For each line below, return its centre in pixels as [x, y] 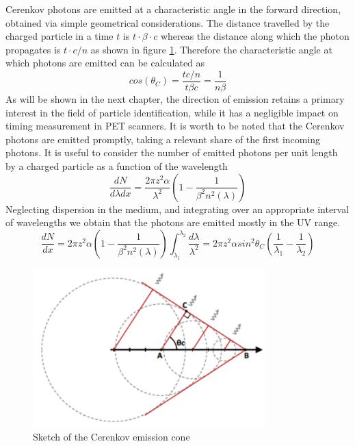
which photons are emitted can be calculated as [105, 63]
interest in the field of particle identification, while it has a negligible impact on [172, 112]
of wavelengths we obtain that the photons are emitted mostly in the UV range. [173, 222]
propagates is [33, 49]
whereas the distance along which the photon [255, 36]
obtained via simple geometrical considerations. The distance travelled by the [168, 22]
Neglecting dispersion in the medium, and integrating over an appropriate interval [177, 209]
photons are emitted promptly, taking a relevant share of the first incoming [163, 139]
